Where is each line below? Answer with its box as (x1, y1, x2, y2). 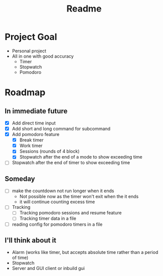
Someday (5, 174, 36, 183)
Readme (66, 3, 102, 15)
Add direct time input (12, 120, 56, 126)
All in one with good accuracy (12, 53, 74, 59)
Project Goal (5, 31, 57, 43)
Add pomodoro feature (12, 131, 60, 137)
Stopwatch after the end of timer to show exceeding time (12, 160, 130, 166)
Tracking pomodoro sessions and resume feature (19, 210, 122, 216)
